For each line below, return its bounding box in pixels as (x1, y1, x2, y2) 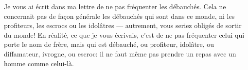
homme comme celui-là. (4, 58, 74, 68)
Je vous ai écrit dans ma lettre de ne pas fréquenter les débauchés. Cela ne (4, 1, 226, 11)
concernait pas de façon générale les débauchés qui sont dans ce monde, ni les (4, 11, 235, 21)
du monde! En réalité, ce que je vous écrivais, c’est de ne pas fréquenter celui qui (4, 29, 245, 40)
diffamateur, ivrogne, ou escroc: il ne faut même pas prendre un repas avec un (4, 48, 236, 58)
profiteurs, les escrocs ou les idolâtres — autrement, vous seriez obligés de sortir (4, 20, 242, 30)
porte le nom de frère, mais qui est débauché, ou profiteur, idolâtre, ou (4, 39, 214, 49)
